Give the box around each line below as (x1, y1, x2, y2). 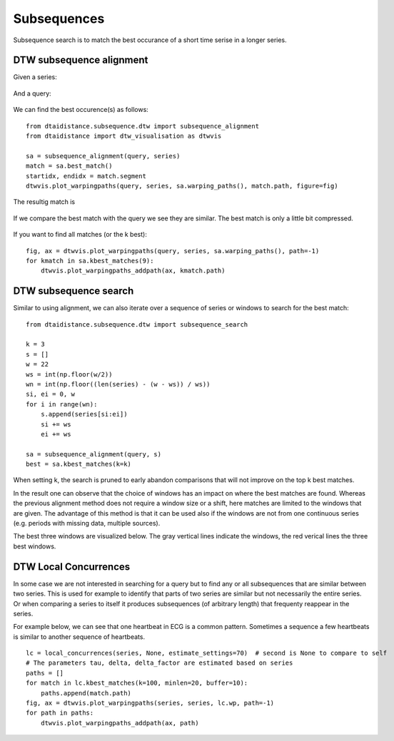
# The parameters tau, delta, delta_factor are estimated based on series (26, 659, 293, 667)
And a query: (13, 89, 51, 98)
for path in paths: (26, 709, 94, 717)
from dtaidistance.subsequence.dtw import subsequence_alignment (26, 122, 260, 130)
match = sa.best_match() (26, 162, 113, 170)
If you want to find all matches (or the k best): (13, 230, 148, 239)
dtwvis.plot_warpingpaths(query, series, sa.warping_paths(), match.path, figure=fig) (26, 182, 338, 190)
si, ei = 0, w (26, 390, 75, 399)
